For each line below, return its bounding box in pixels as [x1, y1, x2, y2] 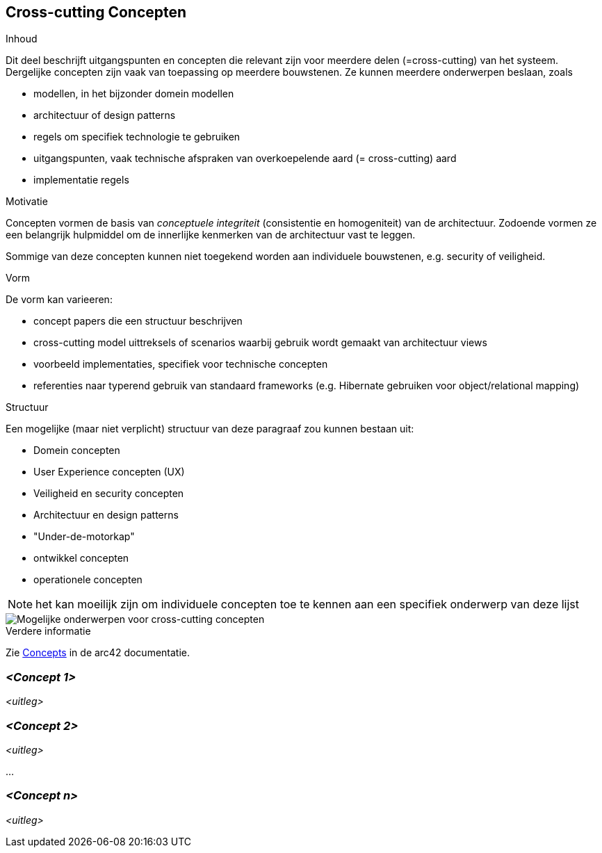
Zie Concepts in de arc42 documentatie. [6, 647, 190, 659]
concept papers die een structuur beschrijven [33, 315, 243, 327]
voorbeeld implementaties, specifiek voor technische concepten [33, 358, 328, 371]
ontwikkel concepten [33, 552, 129, 564]
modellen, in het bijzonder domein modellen [33, 88, 234, 100]
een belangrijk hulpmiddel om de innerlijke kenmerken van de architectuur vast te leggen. [6, 229, 416, 241]
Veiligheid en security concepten [33, 487, 184, 500]
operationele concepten [33, 574, 143, 586]
